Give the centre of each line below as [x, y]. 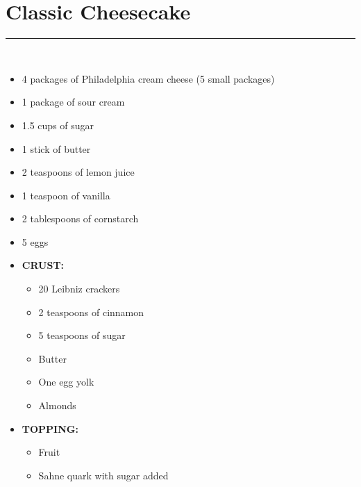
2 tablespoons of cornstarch [80, 218]
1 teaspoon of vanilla [66, 195]
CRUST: [43, 265]
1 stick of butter [56, 148]
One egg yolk [66, 382]
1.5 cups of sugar [58, 125]
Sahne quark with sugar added [103, 475]
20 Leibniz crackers [79, 289]
